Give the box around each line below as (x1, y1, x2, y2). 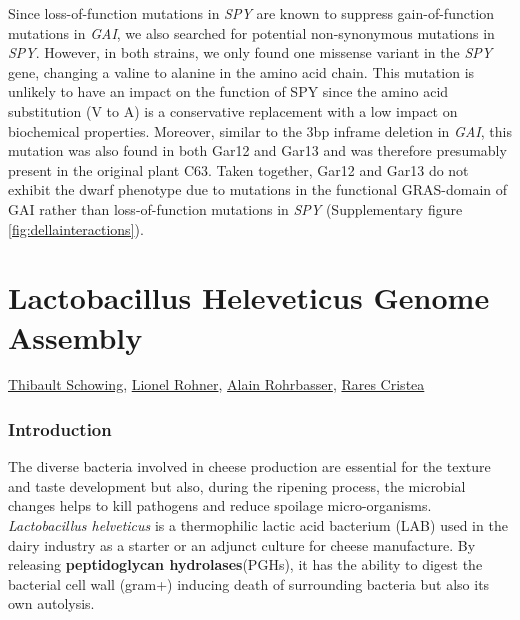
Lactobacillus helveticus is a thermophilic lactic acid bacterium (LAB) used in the (8, 515, 508, 536)
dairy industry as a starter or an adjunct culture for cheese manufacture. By (8, 534, 476, 555)
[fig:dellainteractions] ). (8, 218, 144, 239)
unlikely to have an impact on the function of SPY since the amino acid (8, 81, 449, 102)
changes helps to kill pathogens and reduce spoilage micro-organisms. (8, 495, 432, 516)
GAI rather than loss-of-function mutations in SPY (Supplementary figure (8, 198, 463, 219)
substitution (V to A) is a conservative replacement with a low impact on (8, 100, 458, 121)
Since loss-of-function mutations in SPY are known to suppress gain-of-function (8, 3, 495, 23)
